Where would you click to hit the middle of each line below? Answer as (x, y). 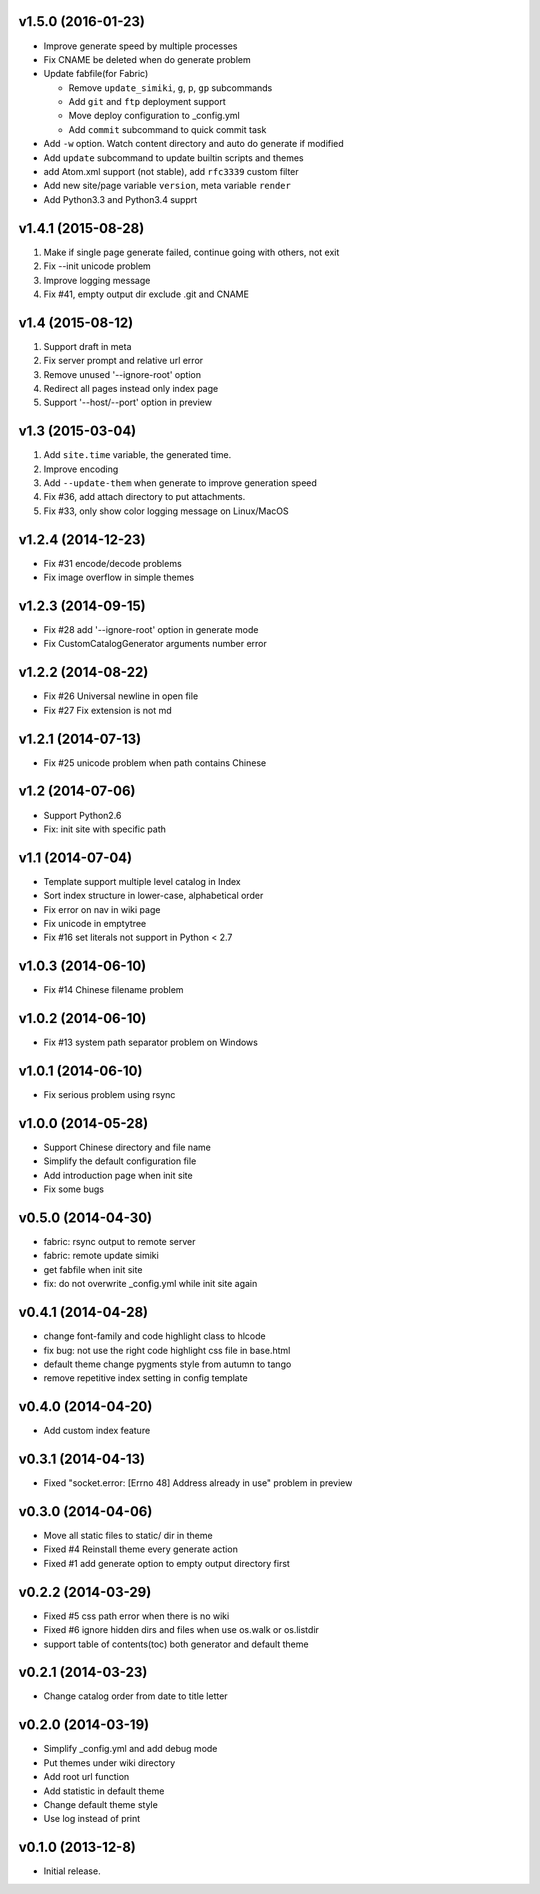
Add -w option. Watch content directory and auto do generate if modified (193, 144)
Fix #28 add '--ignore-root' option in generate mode (151, 630)
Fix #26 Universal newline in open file (121, 696)
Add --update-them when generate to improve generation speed (180, 483)
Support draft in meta (87, 346)
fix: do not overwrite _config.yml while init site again (150, 1284)
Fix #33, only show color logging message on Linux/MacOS (166, 511)
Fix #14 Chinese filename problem (113, 990)
